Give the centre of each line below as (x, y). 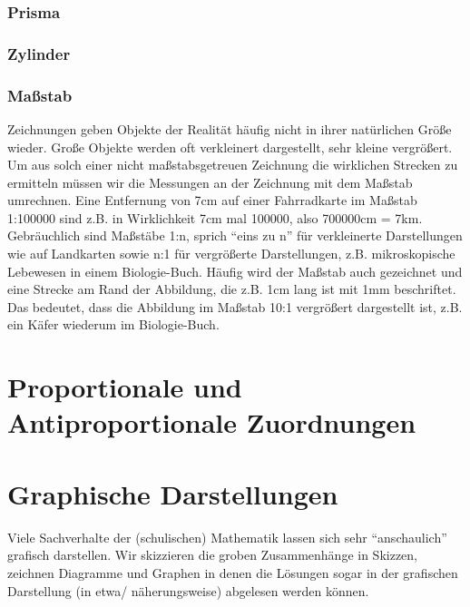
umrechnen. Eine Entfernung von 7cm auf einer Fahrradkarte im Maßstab (212, 200)
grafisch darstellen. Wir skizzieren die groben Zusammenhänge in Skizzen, (213, 555)
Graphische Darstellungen (173, 493)
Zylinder (39, 53)
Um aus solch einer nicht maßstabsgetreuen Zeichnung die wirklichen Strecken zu (233, 165)
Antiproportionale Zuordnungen (212, 422)
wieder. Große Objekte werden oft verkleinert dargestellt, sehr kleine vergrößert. (230, 147)
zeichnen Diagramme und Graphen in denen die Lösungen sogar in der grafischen (233, 572)
